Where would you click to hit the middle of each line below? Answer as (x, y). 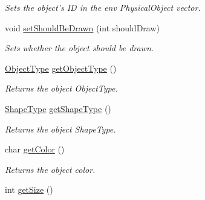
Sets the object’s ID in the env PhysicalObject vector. (103, 7)
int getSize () (29, 189)
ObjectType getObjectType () (61, 68)
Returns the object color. (50, 169)
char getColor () (35, 149)
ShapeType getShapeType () (58, 108)
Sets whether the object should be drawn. (80, 48)
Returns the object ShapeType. (60, 129)
